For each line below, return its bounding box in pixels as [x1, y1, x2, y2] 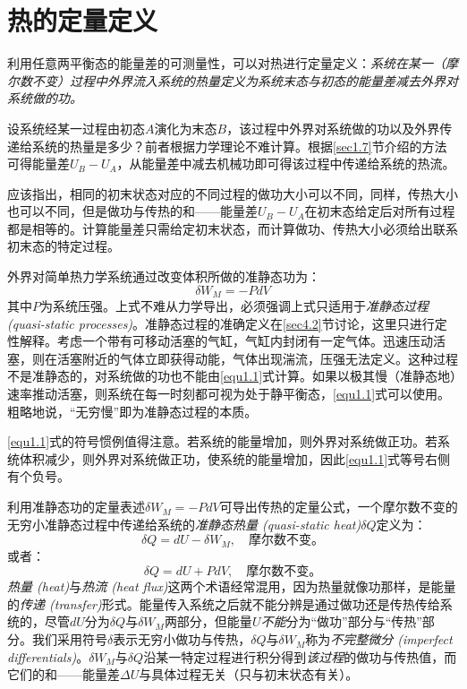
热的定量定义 [7, 2, 158, 39]
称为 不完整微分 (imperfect [305, 630, 453, 649]
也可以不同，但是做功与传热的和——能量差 [7, 202, 258, 220]
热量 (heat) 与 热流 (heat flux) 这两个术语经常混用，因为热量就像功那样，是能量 [7, 577, 456, 596]
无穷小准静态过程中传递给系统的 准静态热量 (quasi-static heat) [7, 514, 361, 533]
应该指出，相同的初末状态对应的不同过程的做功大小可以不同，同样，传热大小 [7, 184, 458, 202]
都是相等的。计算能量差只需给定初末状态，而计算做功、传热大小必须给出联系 [7, 219, 458, 237]
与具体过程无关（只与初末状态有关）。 [139, 665, 359, 684]
